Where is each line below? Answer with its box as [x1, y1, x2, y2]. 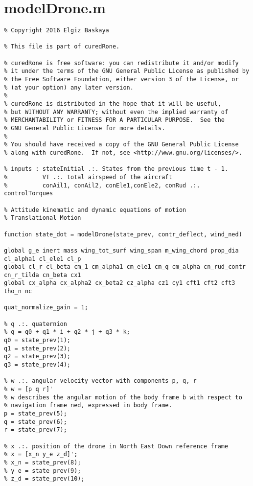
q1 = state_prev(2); [4, 345, 71, 352]
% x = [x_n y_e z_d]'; [4, 451, 78, 458]
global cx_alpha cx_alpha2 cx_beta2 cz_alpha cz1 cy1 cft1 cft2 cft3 [4, 279, 235, 287]
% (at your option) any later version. [4, 84, 134, 91]
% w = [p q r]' [4, 386, 53, 393]
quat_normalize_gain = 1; [4, 304, 88, 311]
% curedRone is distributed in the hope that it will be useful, [4, 100, 221, 108]
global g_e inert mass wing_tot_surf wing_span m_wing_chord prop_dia [4, 247, 239, 254]
